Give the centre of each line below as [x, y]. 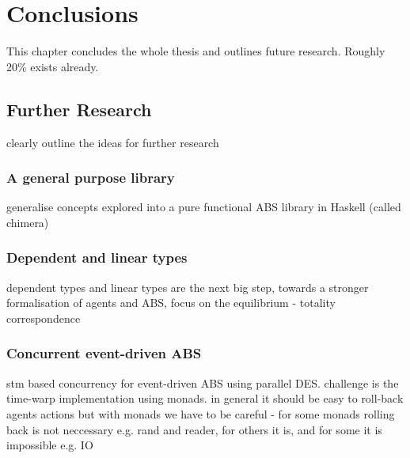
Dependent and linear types [97, 257]
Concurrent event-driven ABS [104, 353]
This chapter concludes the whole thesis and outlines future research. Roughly [196, 51]
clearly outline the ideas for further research [113, 142]
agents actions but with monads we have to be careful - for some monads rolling [201, 413]
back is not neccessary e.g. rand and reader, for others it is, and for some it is [194, 429]
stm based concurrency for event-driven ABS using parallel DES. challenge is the [203, 382]
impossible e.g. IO [50, 445]
